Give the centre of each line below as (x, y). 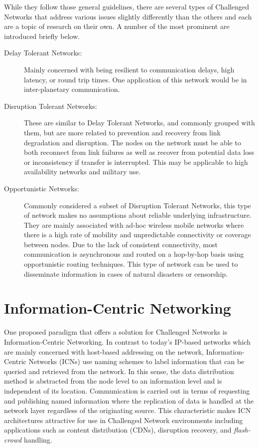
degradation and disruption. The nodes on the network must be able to (132, 142)
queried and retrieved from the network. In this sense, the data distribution (119, 371)
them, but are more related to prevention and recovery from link (122, 132)
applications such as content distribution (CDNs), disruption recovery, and (118, 430)
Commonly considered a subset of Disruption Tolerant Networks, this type (137, 205)
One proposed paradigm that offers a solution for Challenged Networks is (116, 332)
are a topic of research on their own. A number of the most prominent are (117, 26)
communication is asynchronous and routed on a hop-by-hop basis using (134, 254)
